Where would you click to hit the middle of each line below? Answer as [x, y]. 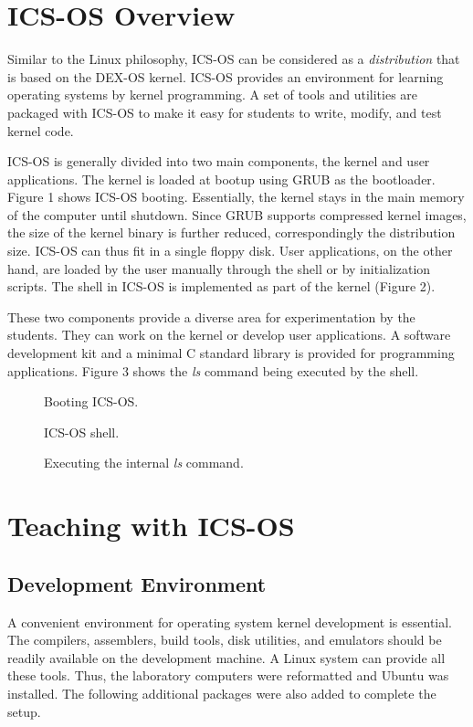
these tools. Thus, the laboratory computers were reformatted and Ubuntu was [228, 675]
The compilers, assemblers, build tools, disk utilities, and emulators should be [225, 640]
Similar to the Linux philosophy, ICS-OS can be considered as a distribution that [234, 59]
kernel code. [41, 130]
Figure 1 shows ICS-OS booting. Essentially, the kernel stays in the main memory [236, 197]
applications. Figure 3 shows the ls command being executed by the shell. [213, 370]
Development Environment [137, 583]
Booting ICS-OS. [91, 401]
